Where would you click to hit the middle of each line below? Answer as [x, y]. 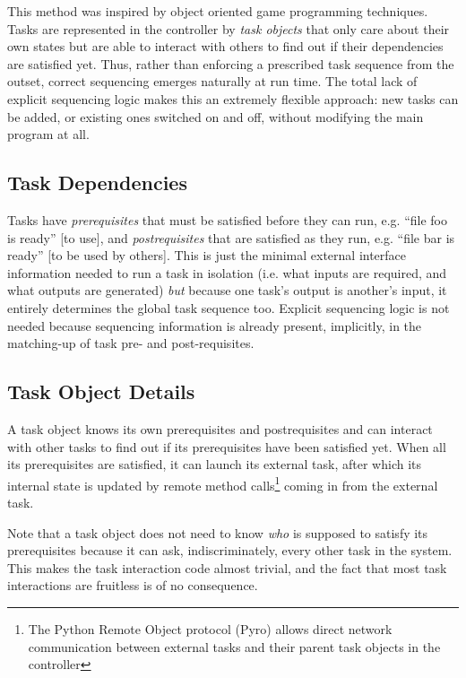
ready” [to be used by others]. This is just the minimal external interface [207, 255]
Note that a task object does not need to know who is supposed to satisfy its [218, 532]
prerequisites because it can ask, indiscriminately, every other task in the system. [230, 550]
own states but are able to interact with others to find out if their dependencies [225, 46]
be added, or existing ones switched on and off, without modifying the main [216, 116]
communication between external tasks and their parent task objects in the [234, 646]
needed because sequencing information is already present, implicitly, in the [215, 325]
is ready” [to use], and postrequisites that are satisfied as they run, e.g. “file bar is [231, 237]
